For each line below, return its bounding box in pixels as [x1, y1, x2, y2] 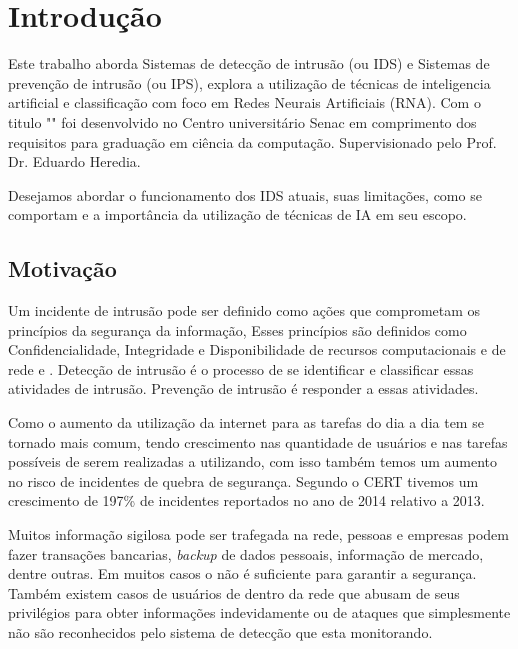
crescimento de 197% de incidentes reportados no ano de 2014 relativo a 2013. [8, 490, 485, 511]
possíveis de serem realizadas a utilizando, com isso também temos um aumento [8, 451, 498, 472]
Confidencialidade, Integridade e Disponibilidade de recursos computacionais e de [8, 339, 506, 360]
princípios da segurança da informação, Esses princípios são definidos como [8, 319, 467, 340]
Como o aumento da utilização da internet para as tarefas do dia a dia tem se [8, 412, 484, 433]
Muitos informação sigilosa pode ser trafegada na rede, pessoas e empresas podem [8, 524, 509, 545]
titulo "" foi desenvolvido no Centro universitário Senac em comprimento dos [8, 111, 477, 132]
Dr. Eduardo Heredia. [8, 151, 141, 172]
